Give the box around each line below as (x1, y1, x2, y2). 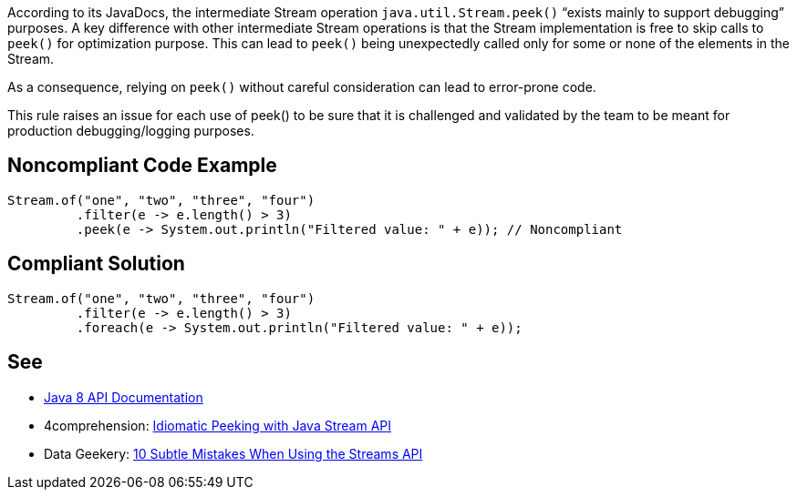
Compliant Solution (7, 252, 185, 276)
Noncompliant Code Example (7, 154, 277, 177)
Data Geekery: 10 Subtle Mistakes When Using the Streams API (44, 445, 423, 461)
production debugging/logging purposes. (7, 123, 254, 138)
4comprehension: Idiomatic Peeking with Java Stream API (44, 417, 392, 433)
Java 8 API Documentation (44, 389, 203, 405)
